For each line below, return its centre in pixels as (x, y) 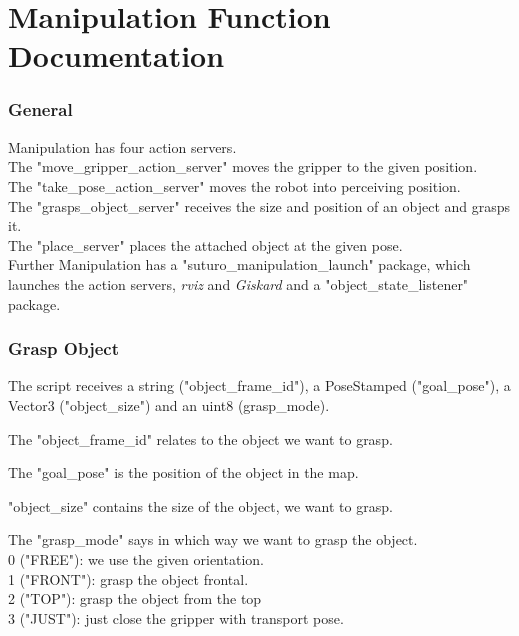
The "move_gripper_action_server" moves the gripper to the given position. (243, 166)
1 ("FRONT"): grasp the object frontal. (128, 578)
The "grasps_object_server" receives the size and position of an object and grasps (259, 205)
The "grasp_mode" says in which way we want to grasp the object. (213, 539)
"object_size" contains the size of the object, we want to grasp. (200, 505)
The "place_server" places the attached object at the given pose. (205, 244)
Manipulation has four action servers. (122, 146)
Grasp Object (63, 348)
